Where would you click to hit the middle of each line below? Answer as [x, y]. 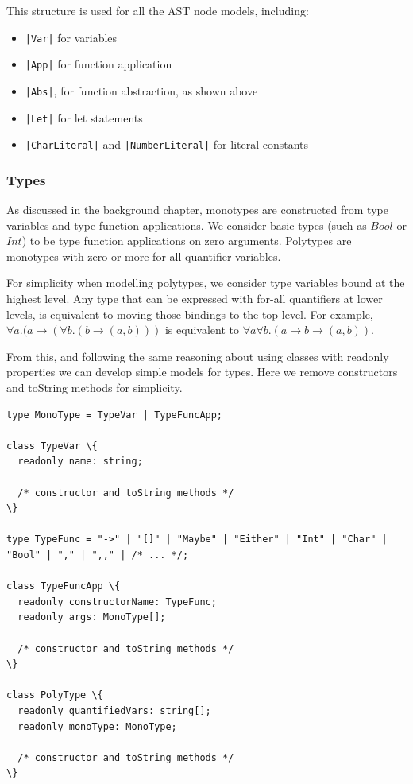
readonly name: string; [80, 462]
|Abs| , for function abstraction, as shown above [141, 90]
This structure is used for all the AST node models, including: [158, 10]
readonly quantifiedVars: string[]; [114, 710]
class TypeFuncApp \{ [64, 586]
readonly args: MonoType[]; [92, 617]
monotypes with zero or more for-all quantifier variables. [144, 256]
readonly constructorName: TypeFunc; [117, 602]
